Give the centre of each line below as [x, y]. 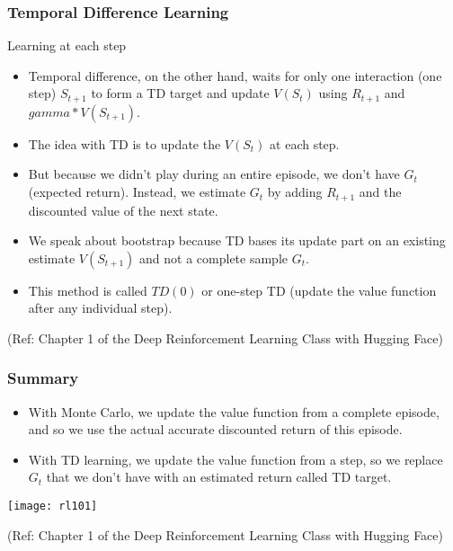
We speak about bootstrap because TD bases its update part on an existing [237, 240]
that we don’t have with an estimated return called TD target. [219, 477]
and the [380, 192]
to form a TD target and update [180, 93]
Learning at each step [67, 45]
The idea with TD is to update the [124, 143]
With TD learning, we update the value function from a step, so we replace [235, 459]
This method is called [88, 290]
